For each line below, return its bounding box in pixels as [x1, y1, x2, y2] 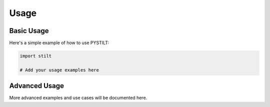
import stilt [19, 53, 52, 59]
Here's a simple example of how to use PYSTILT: [9, 40, 109, 46]
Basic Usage [9, 26, 49, 35]
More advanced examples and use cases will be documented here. [9, 95, 147, 101]
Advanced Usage [9, 81, 64, 90]
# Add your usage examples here [19, 67, 99, 72]
